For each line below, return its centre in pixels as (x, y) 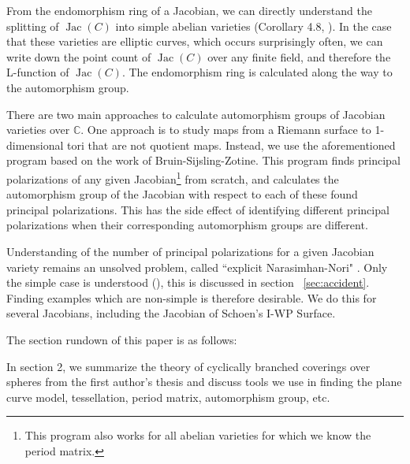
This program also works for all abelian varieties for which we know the (198, 435)
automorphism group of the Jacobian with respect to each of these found (182, 194)
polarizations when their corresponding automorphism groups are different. (187, 225)
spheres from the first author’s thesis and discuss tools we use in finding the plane (204, 382)
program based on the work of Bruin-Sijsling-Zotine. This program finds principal (203, 160)
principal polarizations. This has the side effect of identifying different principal (198, 209)
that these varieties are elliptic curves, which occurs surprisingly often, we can (195, 41)
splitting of (33, 26)
